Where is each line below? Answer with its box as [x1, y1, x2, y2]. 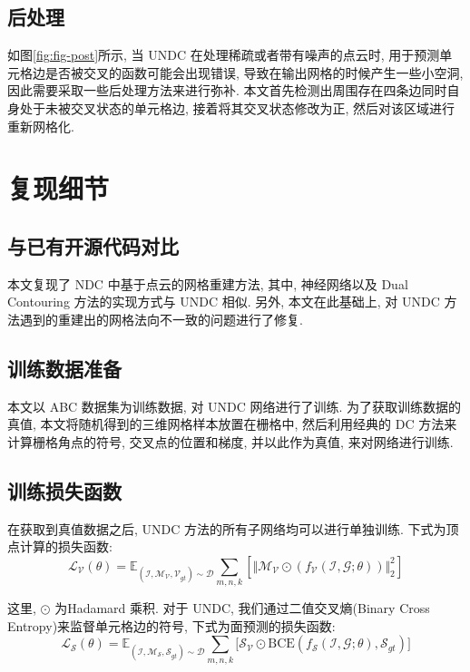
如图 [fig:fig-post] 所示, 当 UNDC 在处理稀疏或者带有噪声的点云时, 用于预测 [7, 45, 440, 64]
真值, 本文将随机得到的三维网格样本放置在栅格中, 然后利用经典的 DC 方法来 [7, 414, 457, 433]
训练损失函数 [7, 476, 122, 504]
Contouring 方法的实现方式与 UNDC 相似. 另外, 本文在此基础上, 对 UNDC [7, 292, 440, 311]
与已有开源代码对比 [7, 231, 179, 259]
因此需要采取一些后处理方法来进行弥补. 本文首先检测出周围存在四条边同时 [7, 81, 447, 100]
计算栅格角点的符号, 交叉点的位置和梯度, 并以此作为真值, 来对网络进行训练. [7, 432, 454, 451]
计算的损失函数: [19, 537, 113, 556]
